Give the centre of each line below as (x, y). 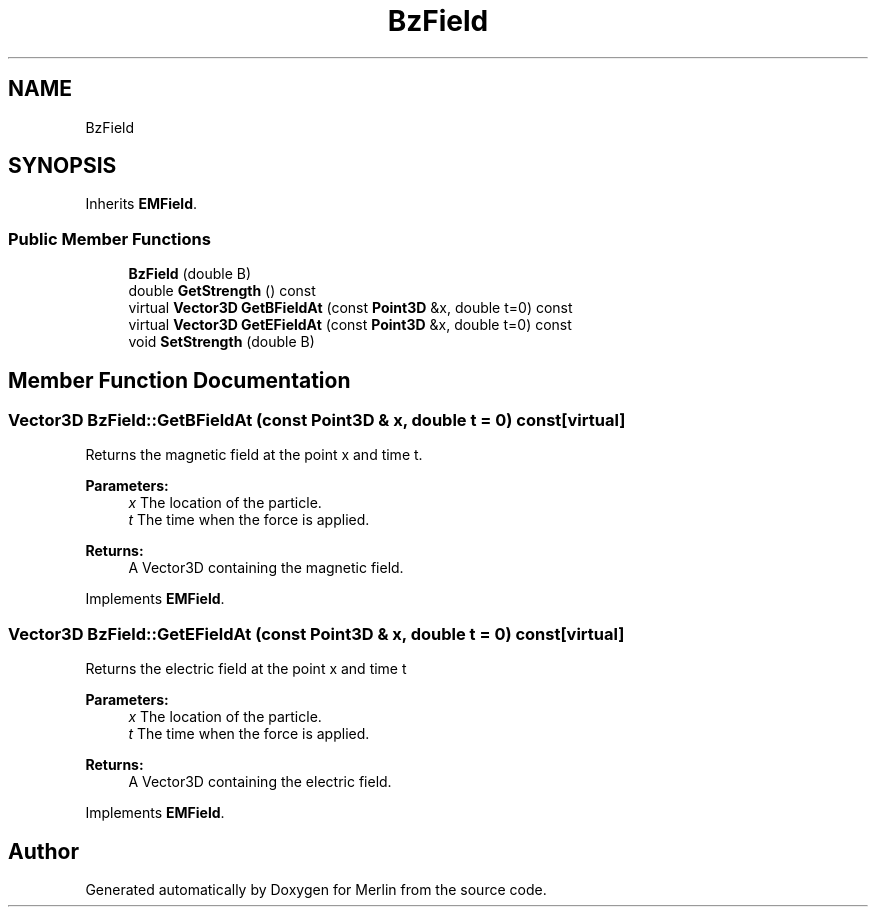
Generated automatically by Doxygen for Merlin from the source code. (316, 889)
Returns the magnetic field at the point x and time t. (254, 455)
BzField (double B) (190, 274)
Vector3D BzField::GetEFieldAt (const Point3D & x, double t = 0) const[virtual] (316, 633)
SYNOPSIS (62, 166)
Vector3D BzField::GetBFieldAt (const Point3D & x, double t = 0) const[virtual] (317, 420)
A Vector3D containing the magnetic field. (266, 568)
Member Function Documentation (179, 380)
